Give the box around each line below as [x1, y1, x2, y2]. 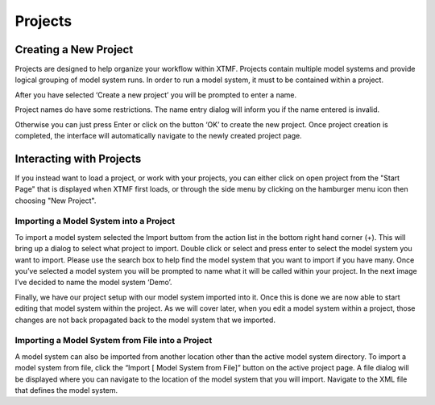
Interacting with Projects [14, 151, 142, 165]
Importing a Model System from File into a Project [14, 335, 213, 346]
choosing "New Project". [14, 196, 97, 205]
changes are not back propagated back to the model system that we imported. [14, 315, 275, 324]
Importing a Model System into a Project [14, 216, 176, 227]
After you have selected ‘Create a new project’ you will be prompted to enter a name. [14, 89, 297, 100]
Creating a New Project [14, 43, 134, 56]
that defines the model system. [14, 385, 118, 395]
